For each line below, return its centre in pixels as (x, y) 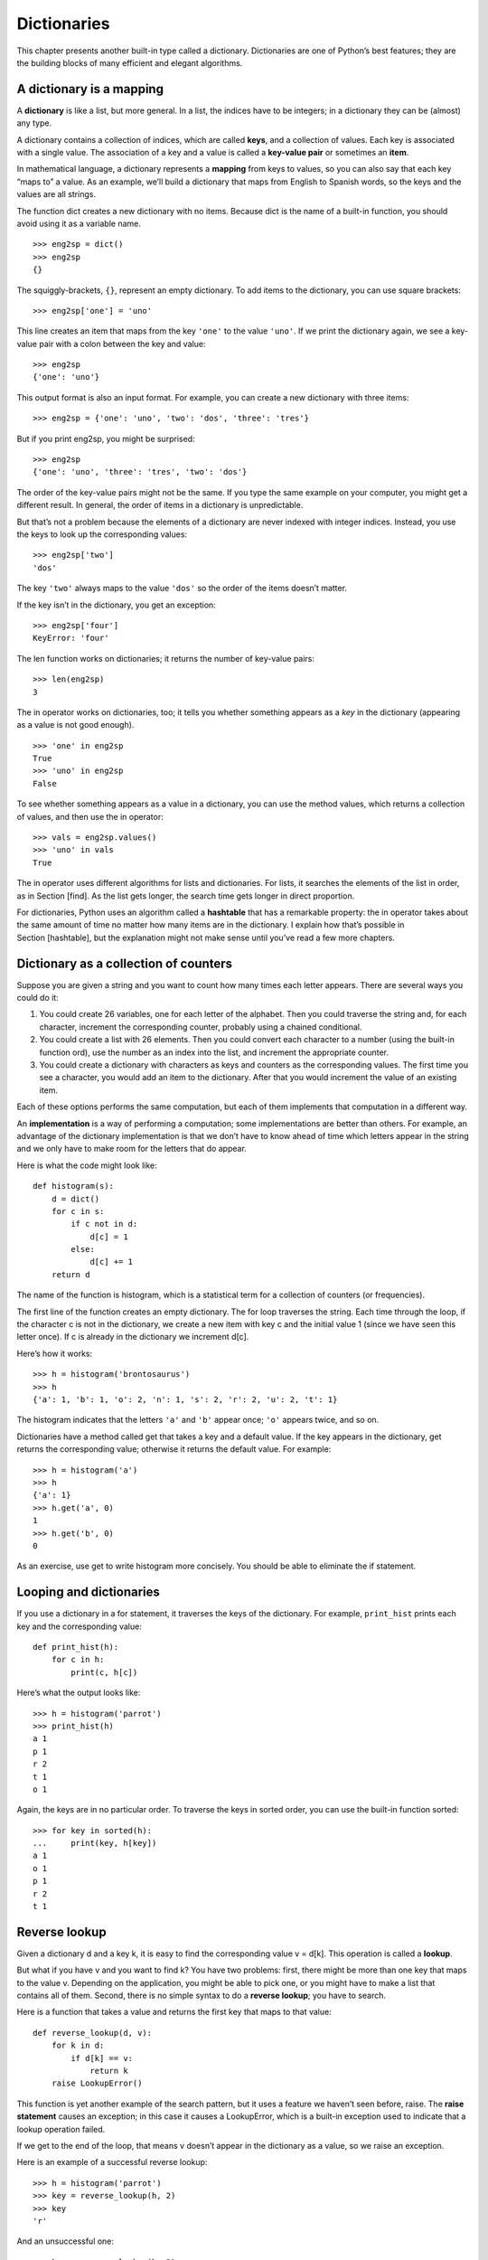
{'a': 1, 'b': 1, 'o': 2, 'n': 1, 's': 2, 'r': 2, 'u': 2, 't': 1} (185, 1400)
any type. (34, 123)
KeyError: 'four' (71, 638)
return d (70, 1274)
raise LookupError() (97, 2083)
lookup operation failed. (61, 2129)
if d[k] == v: (102, 2058)
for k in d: (78, 2046)
